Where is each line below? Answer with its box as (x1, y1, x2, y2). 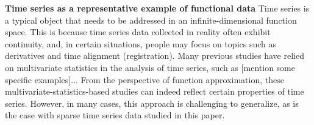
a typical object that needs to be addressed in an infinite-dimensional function (5, 13, 297, 26)
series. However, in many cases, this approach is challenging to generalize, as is (5, 96, 299, 109)
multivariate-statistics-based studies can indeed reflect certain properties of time (5, 85, 304, 98)
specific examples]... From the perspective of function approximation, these (5, 73, 284, 86)
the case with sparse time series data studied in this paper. (5, 109, 225, 121)
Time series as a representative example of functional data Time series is (5, 2, 310, 14)
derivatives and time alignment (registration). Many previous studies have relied (5, 49, 304, 62)
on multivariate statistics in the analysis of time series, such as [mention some (5, 61, 295, 73)
